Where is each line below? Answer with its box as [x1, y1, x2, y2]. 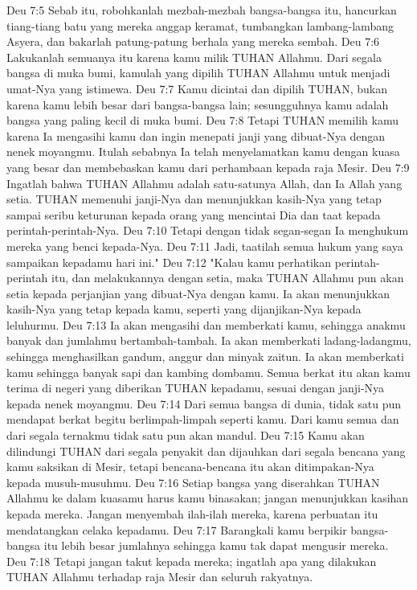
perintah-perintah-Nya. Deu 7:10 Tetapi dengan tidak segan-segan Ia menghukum [6, 222, 409, 239]
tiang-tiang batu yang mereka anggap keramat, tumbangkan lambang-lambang [6, 17, 394, 34]
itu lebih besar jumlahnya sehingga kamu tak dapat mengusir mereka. [43, 537, 389, 554]
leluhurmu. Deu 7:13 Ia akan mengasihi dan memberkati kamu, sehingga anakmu [6, 316, 406, 333]
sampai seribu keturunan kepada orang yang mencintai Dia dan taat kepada [6, 206, 381, 223]
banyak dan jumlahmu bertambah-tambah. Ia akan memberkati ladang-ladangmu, [6, 332, 411, 349]
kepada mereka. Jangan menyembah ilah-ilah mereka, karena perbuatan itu [6, 506, 378, 522]
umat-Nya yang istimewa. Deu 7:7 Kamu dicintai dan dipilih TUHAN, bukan [6, 80, 387, 96]
